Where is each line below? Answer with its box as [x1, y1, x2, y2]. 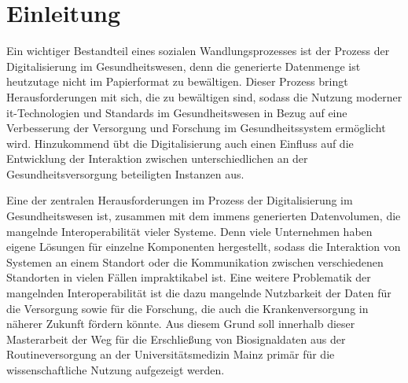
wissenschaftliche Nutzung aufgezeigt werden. [6, 362, 225, 377]
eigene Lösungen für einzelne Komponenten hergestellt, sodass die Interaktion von [6, 238, 401, 255]
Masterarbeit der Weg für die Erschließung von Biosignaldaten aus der [6, 330, 346, 347]
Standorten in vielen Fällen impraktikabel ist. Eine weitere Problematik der [6, 269, 371, 285]
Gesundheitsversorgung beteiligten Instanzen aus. [6, 165, 244, 182]
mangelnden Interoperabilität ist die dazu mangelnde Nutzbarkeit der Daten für [6, 285, 391, 301]
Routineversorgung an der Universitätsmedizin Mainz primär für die [6, 346, 335, 363]
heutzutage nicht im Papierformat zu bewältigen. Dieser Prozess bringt [6, 73, 348, 90]
